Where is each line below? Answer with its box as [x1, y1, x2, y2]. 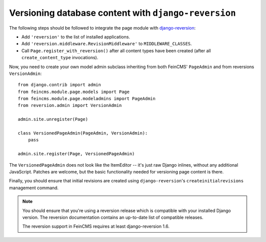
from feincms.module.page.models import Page [18, 89, 130, 95]
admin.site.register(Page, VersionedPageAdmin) [18, 151, 135, 157]
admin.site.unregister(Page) [18, 116, 88, 122]
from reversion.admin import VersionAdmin [18, 103, 122, 108]
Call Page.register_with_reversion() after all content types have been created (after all [21, 47, 211, 54]
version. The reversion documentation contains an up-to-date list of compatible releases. [22, 214, 204, 220]
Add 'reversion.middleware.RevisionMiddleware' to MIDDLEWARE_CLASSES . [21, 41, 192, 47]
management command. [9, 185, 59, 191]
